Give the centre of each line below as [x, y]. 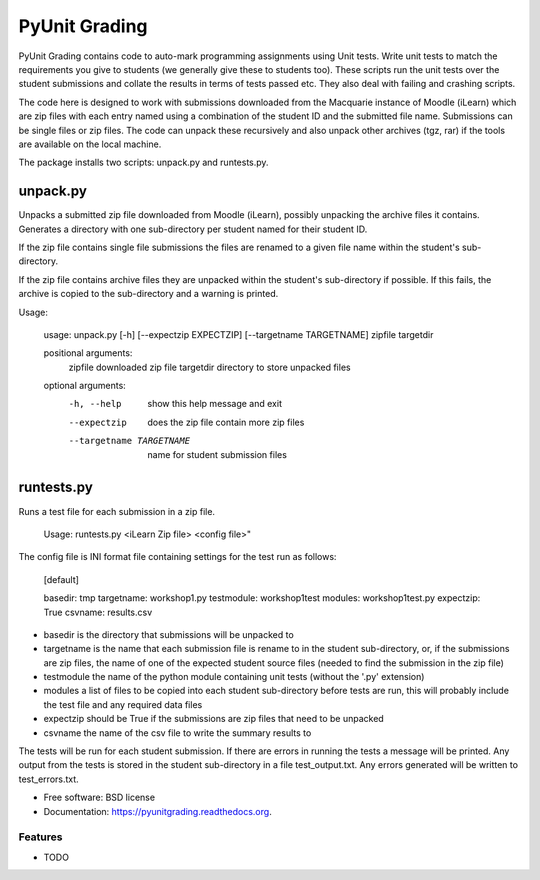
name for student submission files [217, 454]
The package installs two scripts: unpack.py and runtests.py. [143, 162]
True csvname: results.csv [98, 612]
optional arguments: [85, 386]
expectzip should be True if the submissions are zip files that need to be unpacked [213, 719]
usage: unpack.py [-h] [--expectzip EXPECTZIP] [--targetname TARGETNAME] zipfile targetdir [238, 334]
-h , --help [95, 404]
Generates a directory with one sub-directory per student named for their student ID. [193, 229]
